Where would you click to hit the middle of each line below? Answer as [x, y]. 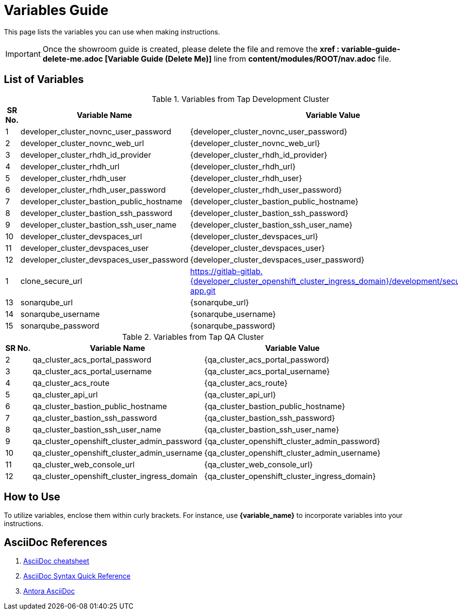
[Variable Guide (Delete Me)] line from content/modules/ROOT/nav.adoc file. [248, 58]
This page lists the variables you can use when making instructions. [112, 32]
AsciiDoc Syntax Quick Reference [77, 576]
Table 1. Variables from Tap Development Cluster [240, 99]
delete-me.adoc [73, 58]
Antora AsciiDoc [49, 591]
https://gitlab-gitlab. [227, 271]
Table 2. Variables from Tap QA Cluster [193, 337]
